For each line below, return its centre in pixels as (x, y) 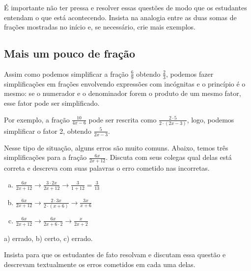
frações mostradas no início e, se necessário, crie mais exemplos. (100, 27)
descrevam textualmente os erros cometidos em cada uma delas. (100, 264)
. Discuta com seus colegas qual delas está (169, 157)
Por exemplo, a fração (37, 119)
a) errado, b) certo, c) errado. (48, 238)
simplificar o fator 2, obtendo (48, 131)
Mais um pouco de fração (70, 53)
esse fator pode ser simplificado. (52, 103)
